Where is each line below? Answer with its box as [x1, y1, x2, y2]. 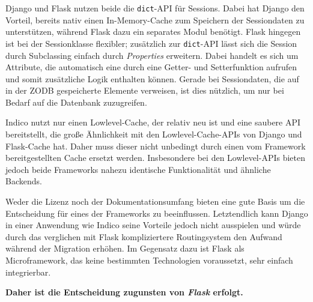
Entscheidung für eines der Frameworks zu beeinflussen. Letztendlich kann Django [5, 207, 308, 219]
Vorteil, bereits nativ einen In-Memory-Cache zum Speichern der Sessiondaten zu [5, 13, 305, 26]
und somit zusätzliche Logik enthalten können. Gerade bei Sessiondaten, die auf [5, 72, 299, 85]
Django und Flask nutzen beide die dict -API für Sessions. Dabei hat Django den [5, 2, 305, 14]
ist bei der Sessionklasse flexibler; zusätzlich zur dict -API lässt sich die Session [5, 37, 297, 49]
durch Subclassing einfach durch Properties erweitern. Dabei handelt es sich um [5, 49, 299, 61]
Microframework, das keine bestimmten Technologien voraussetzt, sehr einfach [5, 254, 293, 266]
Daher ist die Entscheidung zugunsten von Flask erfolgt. [5, 286, 243, 298]
